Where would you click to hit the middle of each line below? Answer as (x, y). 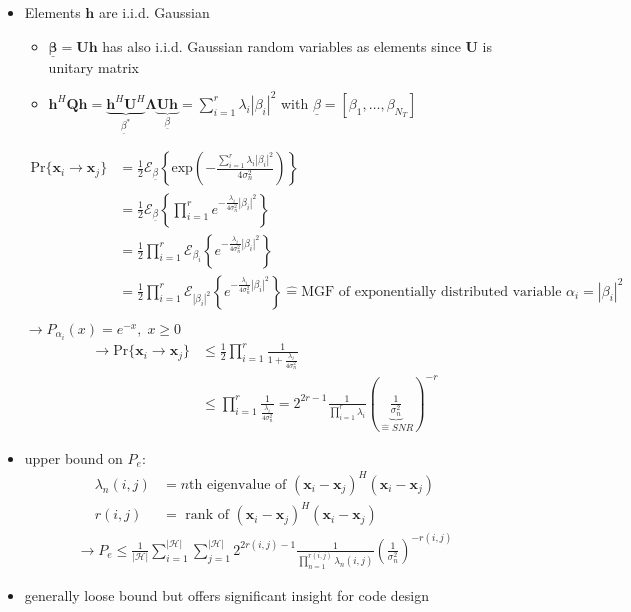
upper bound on (73, 457)
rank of (207, 515)
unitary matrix (93, 66)
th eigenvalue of (238, 484)
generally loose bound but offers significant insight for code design (226, 594)
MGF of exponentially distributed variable (431, 291)
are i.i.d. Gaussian (154, 12)
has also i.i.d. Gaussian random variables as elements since (281, 45)
